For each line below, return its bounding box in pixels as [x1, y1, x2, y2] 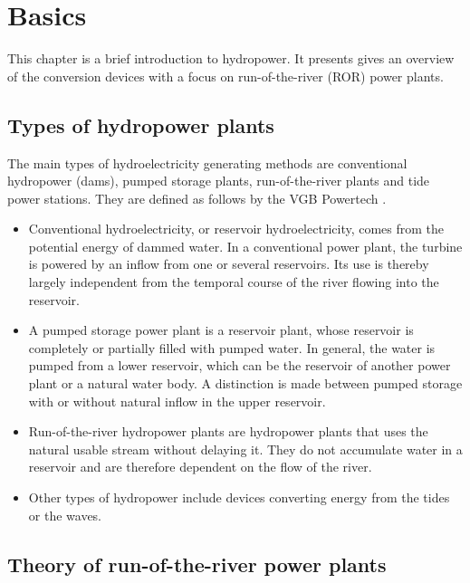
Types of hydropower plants [7, 110, 274, 139]
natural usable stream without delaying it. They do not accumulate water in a [28, 439, 463, 458]
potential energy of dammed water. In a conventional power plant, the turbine [28, 236, 463, 255]
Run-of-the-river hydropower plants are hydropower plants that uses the [28, 422, 428, 441]
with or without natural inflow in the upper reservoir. [28, 391, 326, 410]
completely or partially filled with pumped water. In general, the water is [28, 338, 436, 357]
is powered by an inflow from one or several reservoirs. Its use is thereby [28, 254, 429, 273]
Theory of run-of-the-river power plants [7, 550, 387, 578]
